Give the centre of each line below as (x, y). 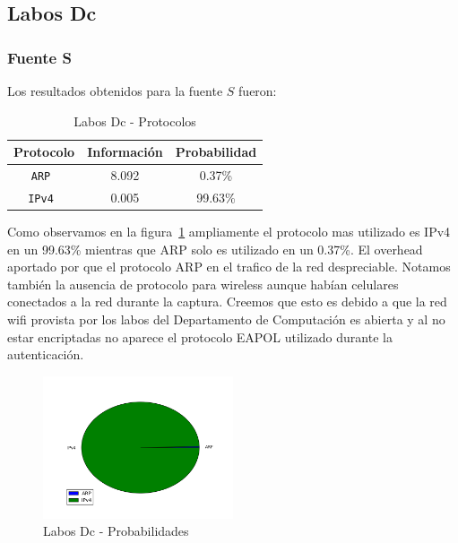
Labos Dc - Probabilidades (116, 531)
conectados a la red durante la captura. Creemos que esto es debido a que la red (227, 302)
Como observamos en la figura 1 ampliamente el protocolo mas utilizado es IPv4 (229, 232)
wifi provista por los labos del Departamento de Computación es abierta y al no (226, 319)
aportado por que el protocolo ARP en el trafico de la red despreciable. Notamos (229, 267)
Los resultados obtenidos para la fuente (115, 90)
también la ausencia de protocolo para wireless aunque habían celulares (203, 284)
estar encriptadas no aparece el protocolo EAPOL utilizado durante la (200, 336)
